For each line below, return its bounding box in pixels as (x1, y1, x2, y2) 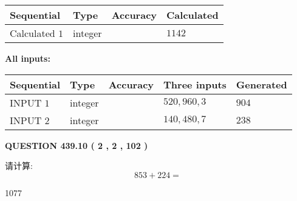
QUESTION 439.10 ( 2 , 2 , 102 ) (5, 139, 148, 151)
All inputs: (5, 52, 50, 64)
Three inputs (163, 77, 227, 91)
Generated (236, 77, 287, 91)
